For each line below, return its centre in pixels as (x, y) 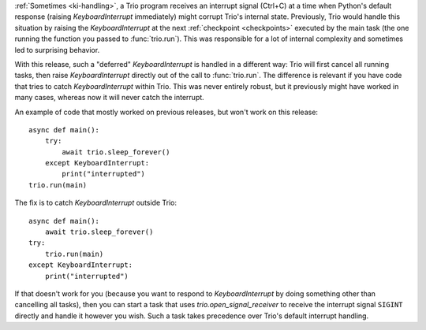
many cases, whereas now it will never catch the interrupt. (109, 98)
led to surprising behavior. (57, 50)
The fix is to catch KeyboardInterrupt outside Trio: (96, 203)
